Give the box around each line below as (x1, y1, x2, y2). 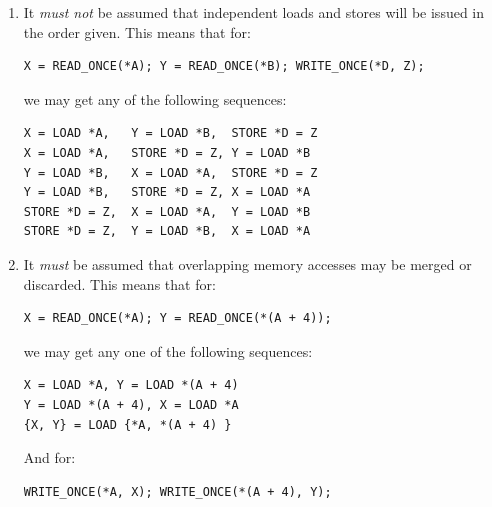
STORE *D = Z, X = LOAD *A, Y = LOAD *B (23, 204, 311, 219)
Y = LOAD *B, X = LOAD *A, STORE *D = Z (23, 165, 318, 180)
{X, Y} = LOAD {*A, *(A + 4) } (23, 417, 232, 432)
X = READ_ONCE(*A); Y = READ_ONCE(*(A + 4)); (23, 311, 332, 326)
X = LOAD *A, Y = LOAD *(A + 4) (23, 378, 239, 393)
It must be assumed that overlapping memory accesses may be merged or (23, 253, 472, 274)
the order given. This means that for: (23, 21, 251, 42)
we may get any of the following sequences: (23, 88, 287, 109)
